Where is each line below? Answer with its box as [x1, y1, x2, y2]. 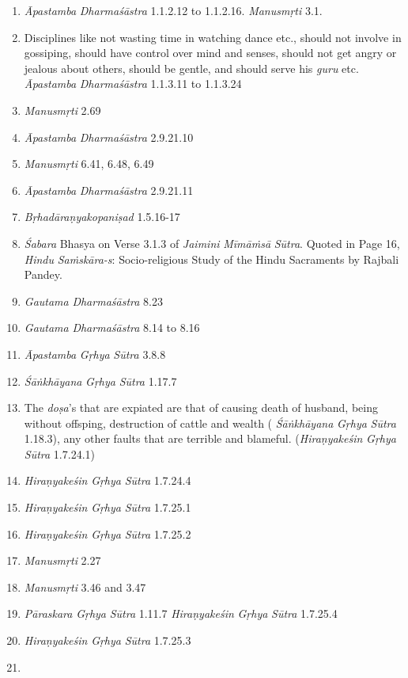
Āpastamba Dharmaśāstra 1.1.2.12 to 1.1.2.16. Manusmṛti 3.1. [24, 2, 323, 18]
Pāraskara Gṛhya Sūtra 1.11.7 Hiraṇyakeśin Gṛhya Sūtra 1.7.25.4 [24, 605, 338, 622]
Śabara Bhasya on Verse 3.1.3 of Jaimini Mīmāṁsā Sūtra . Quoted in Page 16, [24, 234, 400, 251]
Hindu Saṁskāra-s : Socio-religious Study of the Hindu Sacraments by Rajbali [24, 250, 399, 267]
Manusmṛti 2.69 [24, 101, 101, 118]
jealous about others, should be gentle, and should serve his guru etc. [24, 59, 359, 76]
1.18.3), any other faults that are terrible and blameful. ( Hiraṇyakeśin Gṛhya [24, 430, 396, 447]
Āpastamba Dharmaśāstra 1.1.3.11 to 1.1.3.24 [24, 75, 242, 92]
